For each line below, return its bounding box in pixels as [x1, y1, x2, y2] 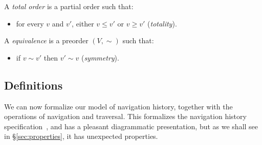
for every [16, 18, 44, 28]
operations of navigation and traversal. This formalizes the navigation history [4, 111, 247, 122]
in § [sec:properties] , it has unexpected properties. [4, 131, 158, 141]
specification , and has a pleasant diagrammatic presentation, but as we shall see [4, 121, 258, 131]
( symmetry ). [81, 52, 119, 63]
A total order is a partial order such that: [4, 1, 134, 11]
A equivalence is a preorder [4, 35, 89, 46]
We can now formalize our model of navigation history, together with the [4, 101, 233, 111]
